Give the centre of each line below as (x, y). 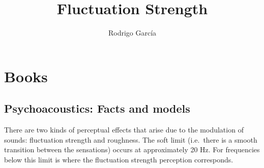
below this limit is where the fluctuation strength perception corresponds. (119, 159)
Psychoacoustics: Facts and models (97, 108)
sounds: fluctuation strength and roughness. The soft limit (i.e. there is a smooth (131, 139)
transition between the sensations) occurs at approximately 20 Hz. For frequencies (132, 149)
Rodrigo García (132, 33)
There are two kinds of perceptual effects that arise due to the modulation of (124, 130)
